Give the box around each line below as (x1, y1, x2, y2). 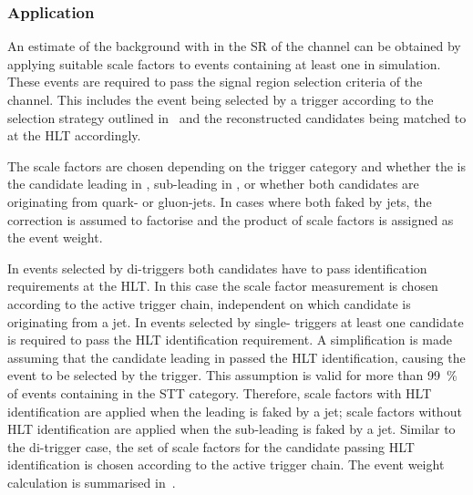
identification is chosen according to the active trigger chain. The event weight (7, 455, 445, 474)
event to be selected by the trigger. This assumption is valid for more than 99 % (7, 366, 458, 385)
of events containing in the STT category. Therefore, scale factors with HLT (7, 383, 432, 402)
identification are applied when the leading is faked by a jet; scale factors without (7, 401, 462, 420)
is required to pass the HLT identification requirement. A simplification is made (7, 330, 453, 349)
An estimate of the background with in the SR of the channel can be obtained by (7, 36, 461, 56)
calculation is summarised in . (7, 472, 176, 491)
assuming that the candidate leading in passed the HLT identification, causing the (7, 347, 466, 366)
